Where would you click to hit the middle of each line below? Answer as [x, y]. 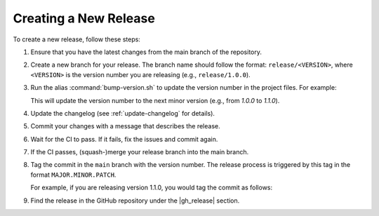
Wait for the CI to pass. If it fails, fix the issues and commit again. [124, 139]
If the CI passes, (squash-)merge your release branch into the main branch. [140, 152]
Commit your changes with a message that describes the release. [125, 126]
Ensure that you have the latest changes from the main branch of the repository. [146, 52]
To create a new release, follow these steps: [77, 39]
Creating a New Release [84, 18]
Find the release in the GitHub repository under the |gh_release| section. [135, 201]
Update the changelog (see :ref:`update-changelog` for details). [123, 113]
